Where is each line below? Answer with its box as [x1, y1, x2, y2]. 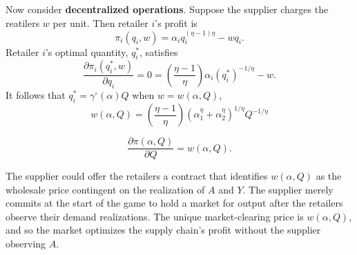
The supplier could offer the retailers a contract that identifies [6, 169, 268, 183]
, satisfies [139, 44, 178, 59]
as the [316, 169, 342, 183]
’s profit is [155, 15, 197, 30]
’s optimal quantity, [45, 44, 128, 59]
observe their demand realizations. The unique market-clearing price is [6, 209, 304, 223]
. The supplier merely [242, 182, 334, 196]
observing [6, 236, 46, 251]
